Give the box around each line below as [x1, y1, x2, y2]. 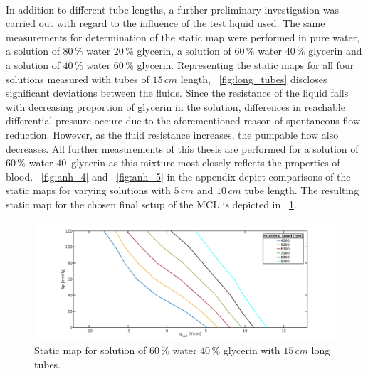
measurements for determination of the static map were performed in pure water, [6, 29, 360, 44]
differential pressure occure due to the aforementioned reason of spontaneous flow [6, 113, 360, 128]
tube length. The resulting [244, 183, 359, 198]
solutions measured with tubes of [6, 71, 149, 86]
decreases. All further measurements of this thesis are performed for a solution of [6, 141, 359, 156]
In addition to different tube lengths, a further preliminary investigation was [6, 1, 339, 16]
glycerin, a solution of [137, 43, 231, 58]
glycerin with [223, 343, 280, 358]
